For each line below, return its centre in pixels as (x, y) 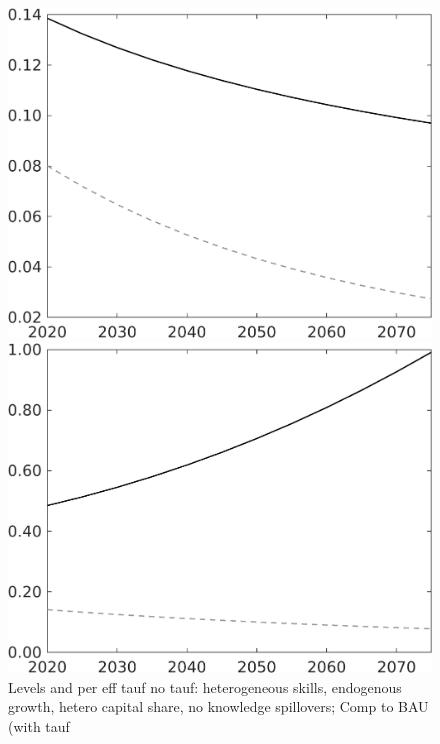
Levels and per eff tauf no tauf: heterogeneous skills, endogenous (205, 686)
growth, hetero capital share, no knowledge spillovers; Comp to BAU (218, 706)
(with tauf (39, 726)
